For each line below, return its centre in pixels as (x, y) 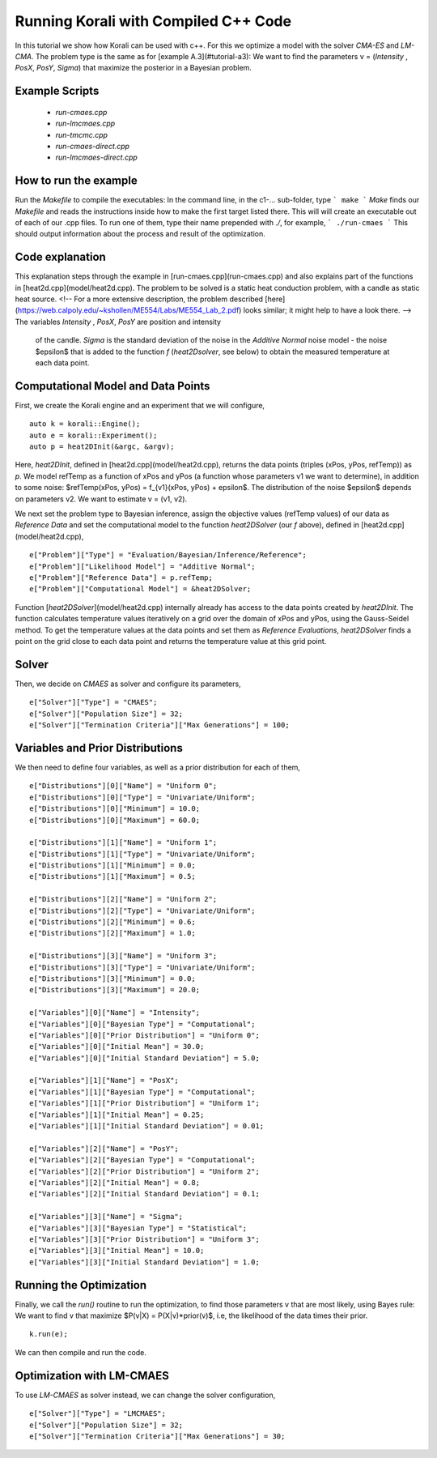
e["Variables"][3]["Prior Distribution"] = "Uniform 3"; (145, 1239)
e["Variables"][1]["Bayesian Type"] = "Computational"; (142, 1092)
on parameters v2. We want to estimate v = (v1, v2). (101, 499)
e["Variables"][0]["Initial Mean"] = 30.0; (117, 1047)
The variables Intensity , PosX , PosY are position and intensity (118, 322)
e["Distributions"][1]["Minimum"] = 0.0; (112, 865)
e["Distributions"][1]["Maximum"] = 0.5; (112, 876)
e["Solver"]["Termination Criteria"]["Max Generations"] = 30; (157, 1436)
